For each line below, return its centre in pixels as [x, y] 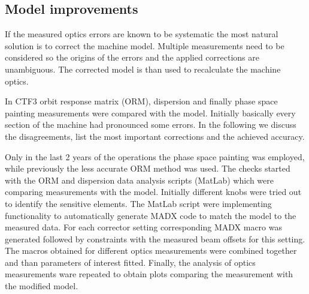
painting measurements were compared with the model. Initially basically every [150, 112]
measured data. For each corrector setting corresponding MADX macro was [143, 227]
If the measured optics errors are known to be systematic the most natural [142, 34]
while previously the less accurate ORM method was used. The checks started [148, 168]
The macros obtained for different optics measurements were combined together [151, 250]
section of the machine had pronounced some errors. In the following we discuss [151, 124]
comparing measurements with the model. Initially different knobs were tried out [153, 192]
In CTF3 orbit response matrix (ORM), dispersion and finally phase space [141, 101]
